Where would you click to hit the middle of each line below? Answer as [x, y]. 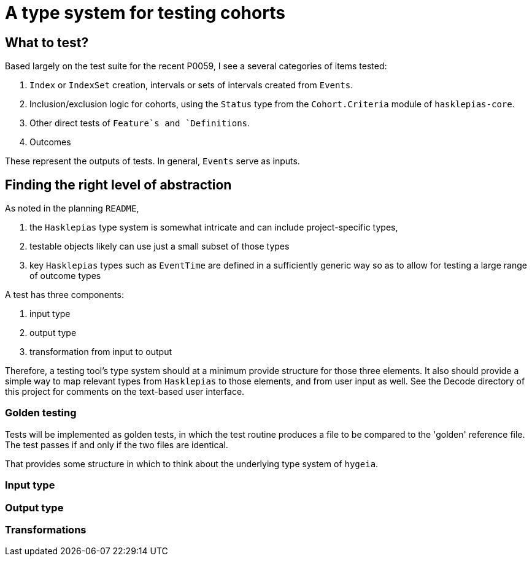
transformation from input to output [101, 352]
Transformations [46, 529]
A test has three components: [64, 295]
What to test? [47, 42]
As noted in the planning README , [72, 208]
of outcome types [65, 276]
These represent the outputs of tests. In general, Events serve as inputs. [152, 161]
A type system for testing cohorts [145, 13]
